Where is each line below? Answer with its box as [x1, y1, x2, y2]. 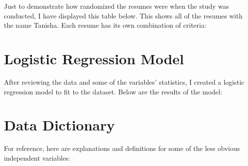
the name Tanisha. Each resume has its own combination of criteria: [4, 20, 207, 30]
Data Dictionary [4, 115, 115, 135]
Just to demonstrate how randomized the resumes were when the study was [4, 1, 229, 11]
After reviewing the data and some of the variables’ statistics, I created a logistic [4, 76, 245, 87]
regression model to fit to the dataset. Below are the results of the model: [4, 86, 222, 96]
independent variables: [4, 152, 70, 163]
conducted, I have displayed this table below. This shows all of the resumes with [4, 10, 243, 20]
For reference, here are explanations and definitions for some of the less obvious [4, 143, 240, 153]
